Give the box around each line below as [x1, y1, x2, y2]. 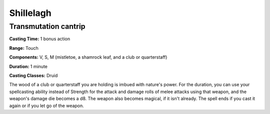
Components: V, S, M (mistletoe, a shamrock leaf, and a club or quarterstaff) [9, 54, 167, 60]
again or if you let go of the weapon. [9, 103, 84, 109]
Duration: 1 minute [9, 63, 47, 69]
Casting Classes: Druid [9, 72, 58, 78]
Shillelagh [9, 7, 52, 18]
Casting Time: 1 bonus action [9, 36, 70, 42]
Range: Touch [9, 45, 38, 51]
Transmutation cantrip [9, 22, 85, 31]
